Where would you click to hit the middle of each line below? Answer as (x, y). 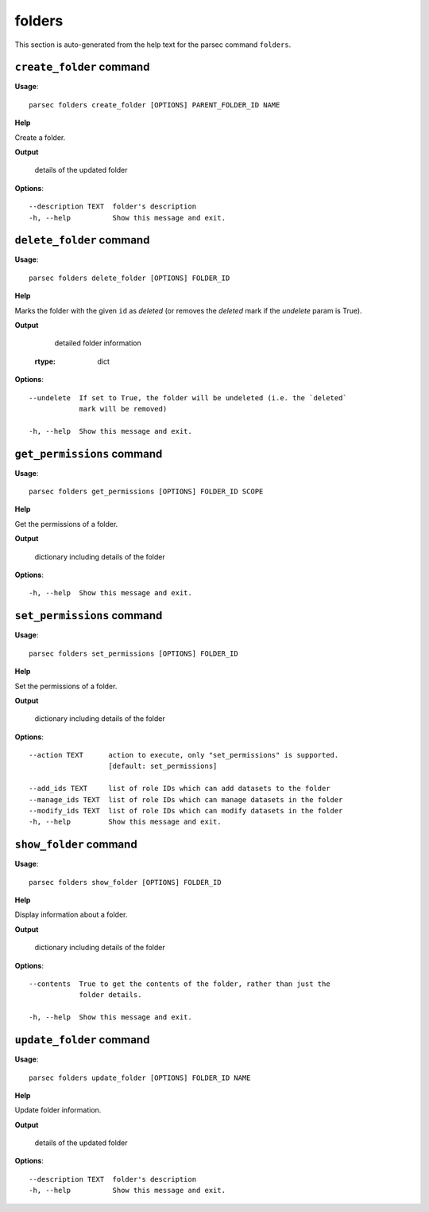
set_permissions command (89, 616)
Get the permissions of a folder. (66, 524)
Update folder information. (58, 1110)
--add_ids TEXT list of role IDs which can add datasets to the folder (180, 789)
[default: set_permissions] (163, 766)
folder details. (110, 995)
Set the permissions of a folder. (66, 686)
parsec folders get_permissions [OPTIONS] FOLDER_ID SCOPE (146, 492)
